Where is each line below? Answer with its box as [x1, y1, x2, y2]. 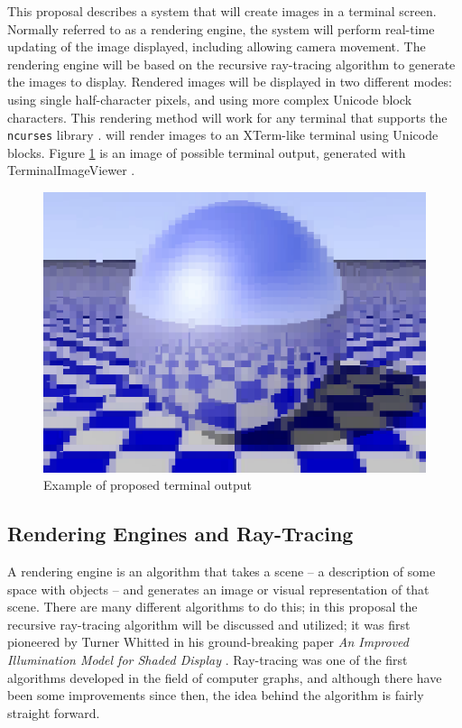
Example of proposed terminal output [43, 475, 252, 494]
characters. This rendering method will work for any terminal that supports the [7, 107, 448, 126]
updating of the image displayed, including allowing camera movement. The [7, 37, 426, 56]
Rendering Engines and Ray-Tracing [7, 520, 354, 548]
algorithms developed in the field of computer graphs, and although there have [7, 668, 442, 687]
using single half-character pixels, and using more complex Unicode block [7, 89, 412, 108]
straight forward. [7, 703, 100, 722]
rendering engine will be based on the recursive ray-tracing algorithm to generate [7, 54, 456, 73]
